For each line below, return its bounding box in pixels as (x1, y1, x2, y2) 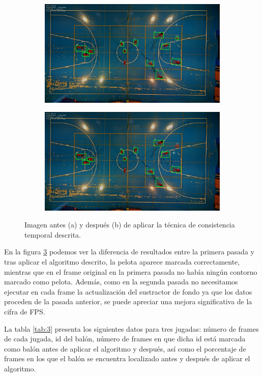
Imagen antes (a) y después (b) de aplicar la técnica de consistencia (24, 219, 235, 230)
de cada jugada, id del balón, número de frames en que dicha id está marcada (4, 333, 246, 344)
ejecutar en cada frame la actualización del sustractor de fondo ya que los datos (4, 286, 252, 297)
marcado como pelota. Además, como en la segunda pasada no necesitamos (4, 276, 238, 287)
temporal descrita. (24, 229, 81, 240)
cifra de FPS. (4, 306, 45, 316)
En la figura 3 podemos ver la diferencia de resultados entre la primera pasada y (4, 246, 254, 257)
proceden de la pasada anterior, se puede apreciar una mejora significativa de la (4, 296, 252, 307)
